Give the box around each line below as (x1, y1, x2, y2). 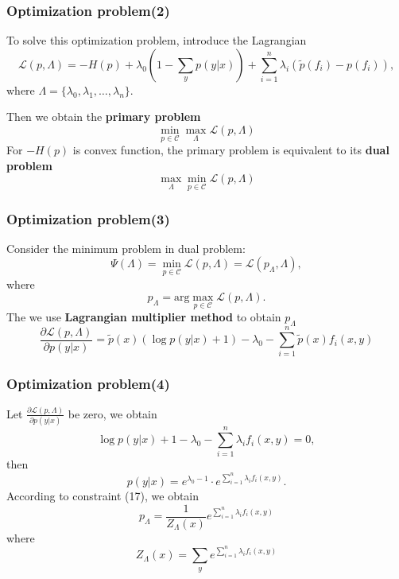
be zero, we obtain (68, 405, 157, 422)
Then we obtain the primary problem (6, 108, 201, 125)
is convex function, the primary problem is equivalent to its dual (72, 142, 389, 158)
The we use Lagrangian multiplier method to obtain (6, 309, 281, 325)
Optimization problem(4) (6, 374, 170, 394)
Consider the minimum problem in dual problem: (6, 239, 246, 256)
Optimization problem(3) (6, 208, 170, 228)
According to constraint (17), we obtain (6, 488, 199, 504)
